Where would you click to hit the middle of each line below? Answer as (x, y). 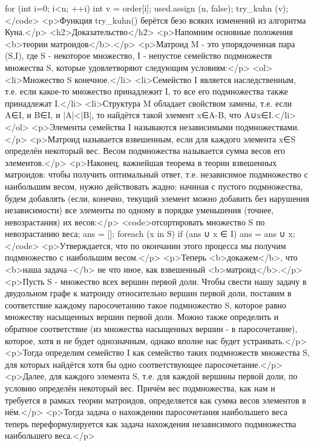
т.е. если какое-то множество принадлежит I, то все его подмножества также (146, 91)
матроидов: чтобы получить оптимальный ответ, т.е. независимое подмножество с (156, 174)
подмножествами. (267, 126)
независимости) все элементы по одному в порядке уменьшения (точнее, (139, 210)
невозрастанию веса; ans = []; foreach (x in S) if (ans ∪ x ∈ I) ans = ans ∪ (145, 234)
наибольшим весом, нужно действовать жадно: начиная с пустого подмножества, (154, 186)
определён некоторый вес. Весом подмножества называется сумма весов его (145, 151)
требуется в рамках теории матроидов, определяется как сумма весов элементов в (155, 400)
